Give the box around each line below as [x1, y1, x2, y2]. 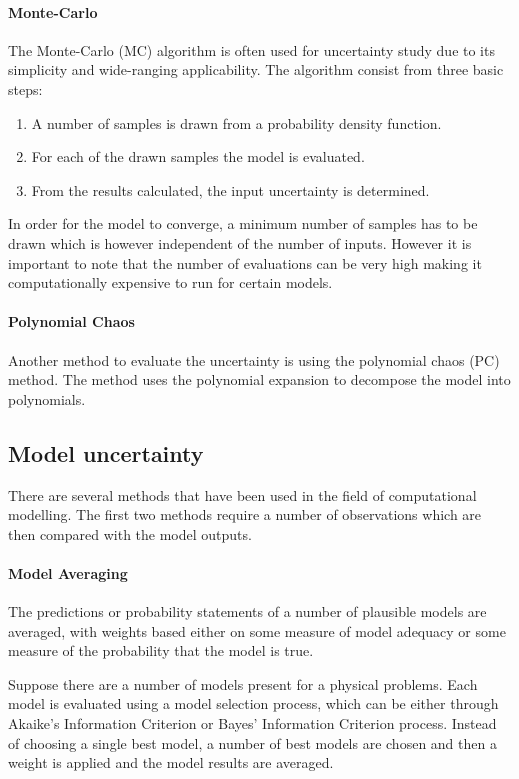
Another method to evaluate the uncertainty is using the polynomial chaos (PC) [8, 349, 500, 370]
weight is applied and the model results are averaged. [8, 752, 334, 773]
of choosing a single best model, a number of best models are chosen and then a [8, 732, 497, 753]
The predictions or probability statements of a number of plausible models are [8, 601, 487, 622]
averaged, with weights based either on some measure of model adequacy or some [8, 620, 506, 641]
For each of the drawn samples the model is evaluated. [31, 146, 365, 167]
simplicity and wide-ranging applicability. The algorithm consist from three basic [8, 59, 504, 80]
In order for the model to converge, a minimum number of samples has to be [8, 213, 478, 234]
